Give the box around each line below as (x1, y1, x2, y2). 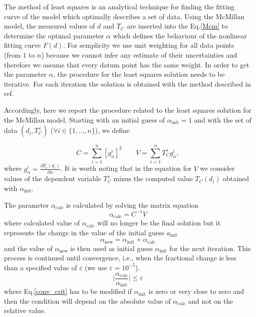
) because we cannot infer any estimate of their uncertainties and (41, 49, 237, 60)
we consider (200, 163, 235, 173)
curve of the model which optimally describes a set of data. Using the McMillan (4, 11, 245, 21)
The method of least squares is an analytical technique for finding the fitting (4, 1, 235, 11)
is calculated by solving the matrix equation (66, 199, 199, 210)
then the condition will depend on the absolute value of (4, 295, 171, 306)
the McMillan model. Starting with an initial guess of (4, 114, 165, 125)
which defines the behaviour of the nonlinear (113, 30, 247, 40)
